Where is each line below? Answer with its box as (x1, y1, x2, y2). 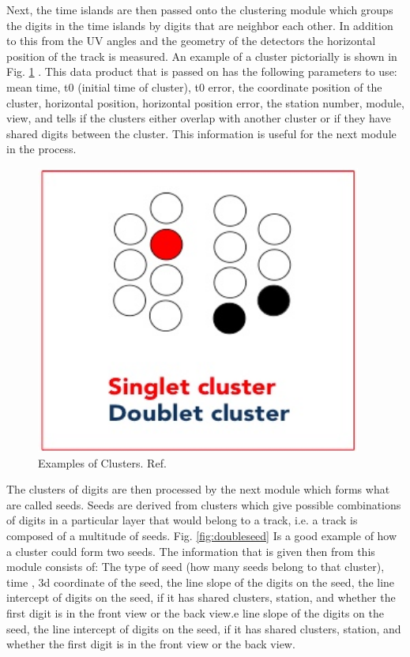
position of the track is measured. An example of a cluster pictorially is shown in (6, 47, 397, 64)
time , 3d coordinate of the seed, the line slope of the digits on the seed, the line (6, 573, 395, 590)
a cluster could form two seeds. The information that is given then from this (6, 542, 375, 559)
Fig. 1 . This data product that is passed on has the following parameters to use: (6, 63, 397, 80)
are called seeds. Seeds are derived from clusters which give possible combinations (6, 496, 401, 512)
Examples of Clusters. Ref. (38, 454, 167, 471)
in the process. (6, 141, 77, 157)
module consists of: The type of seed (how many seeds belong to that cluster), (6, 558, 385, 575)
